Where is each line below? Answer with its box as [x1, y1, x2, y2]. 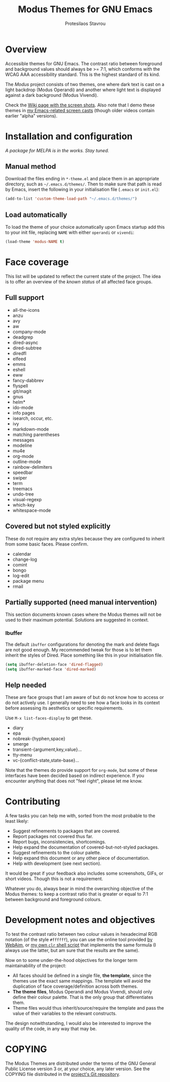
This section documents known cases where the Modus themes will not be [5, 611, 161, 617]
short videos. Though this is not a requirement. [5, 876, 103, 882]
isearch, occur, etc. [12, 415, 53, 421]
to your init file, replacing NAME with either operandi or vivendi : [5, 229, 134, 235]
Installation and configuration [5, 130, 133, 142]
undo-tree [12, 491, 34, 497]
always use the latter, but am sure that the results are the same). [5, 948, 140, 954]
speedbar [12, 469, 33, 475]
